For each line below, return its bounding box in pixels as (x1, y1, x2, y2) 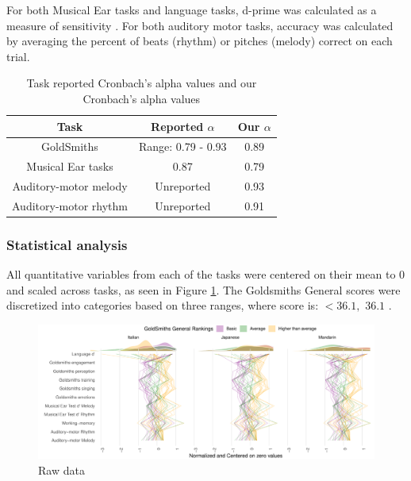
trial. (6, 48, 30, 64)
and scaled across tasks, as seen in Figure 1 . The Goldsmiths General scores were (6, 281, 401, 298)
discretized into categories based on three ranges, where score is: (6, 297, 319, 314)
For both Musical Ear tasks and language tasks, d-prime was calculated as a (6, 2, 377, 17)
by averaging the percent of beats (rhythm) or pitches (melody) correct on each (6, 33, 393, 49)
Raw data (38, 461, 85, 478)
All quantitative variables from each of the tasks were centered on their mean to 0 (6, 266, 405, 283)
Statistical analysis (6, 234, 128, 254)
